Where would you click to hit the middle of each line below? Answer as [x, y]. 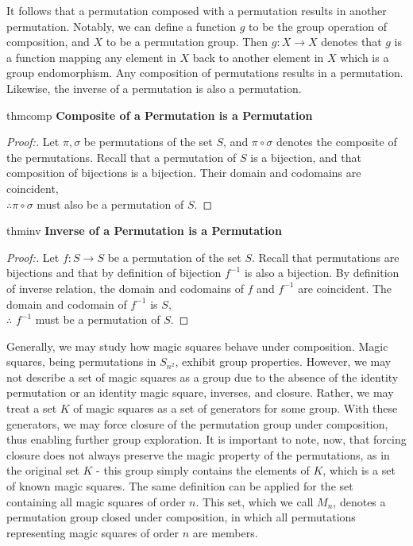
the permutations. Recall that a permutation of [122, 157]
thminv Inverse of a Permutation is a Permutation [144, 231]
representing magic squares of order [93, 532]
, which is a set [359, 470]
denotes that [351, 42]
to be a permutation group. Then [187, 42]
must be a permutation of [98, 319]
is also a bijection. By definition [322, 273]
